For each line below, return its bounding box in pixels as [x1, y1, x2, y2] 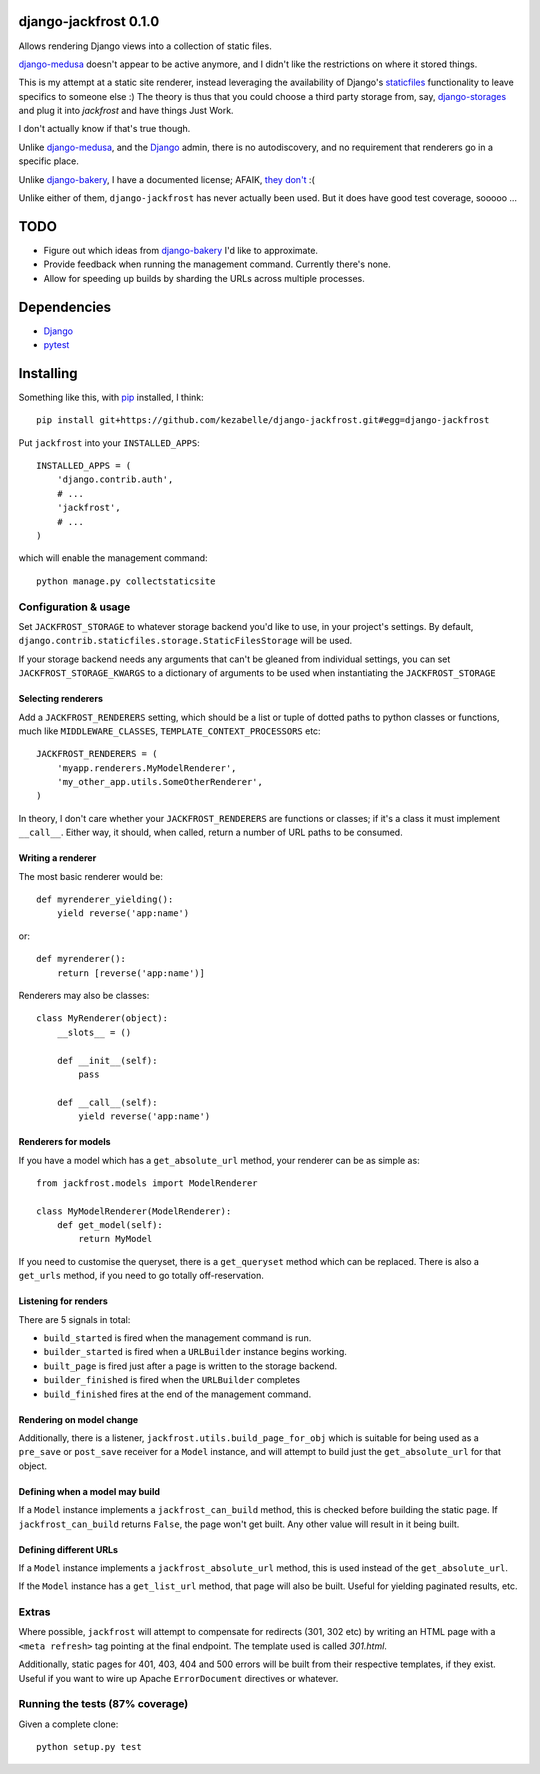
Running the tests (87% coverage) [18, 1697, 189, 1711]
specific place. [18, 155, 80, 167]
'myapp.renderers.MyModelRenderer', [56, 762, 237, 774]
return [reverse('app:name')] [56, 967, 205, 979]
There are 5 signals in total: [18, 1313, 131, 1325]
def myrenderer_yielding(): [36, 894, 174, 905]
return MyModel [78, 1233, 153, 1245]
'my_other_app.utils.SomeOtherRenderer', [56, 776, 264, 788]
